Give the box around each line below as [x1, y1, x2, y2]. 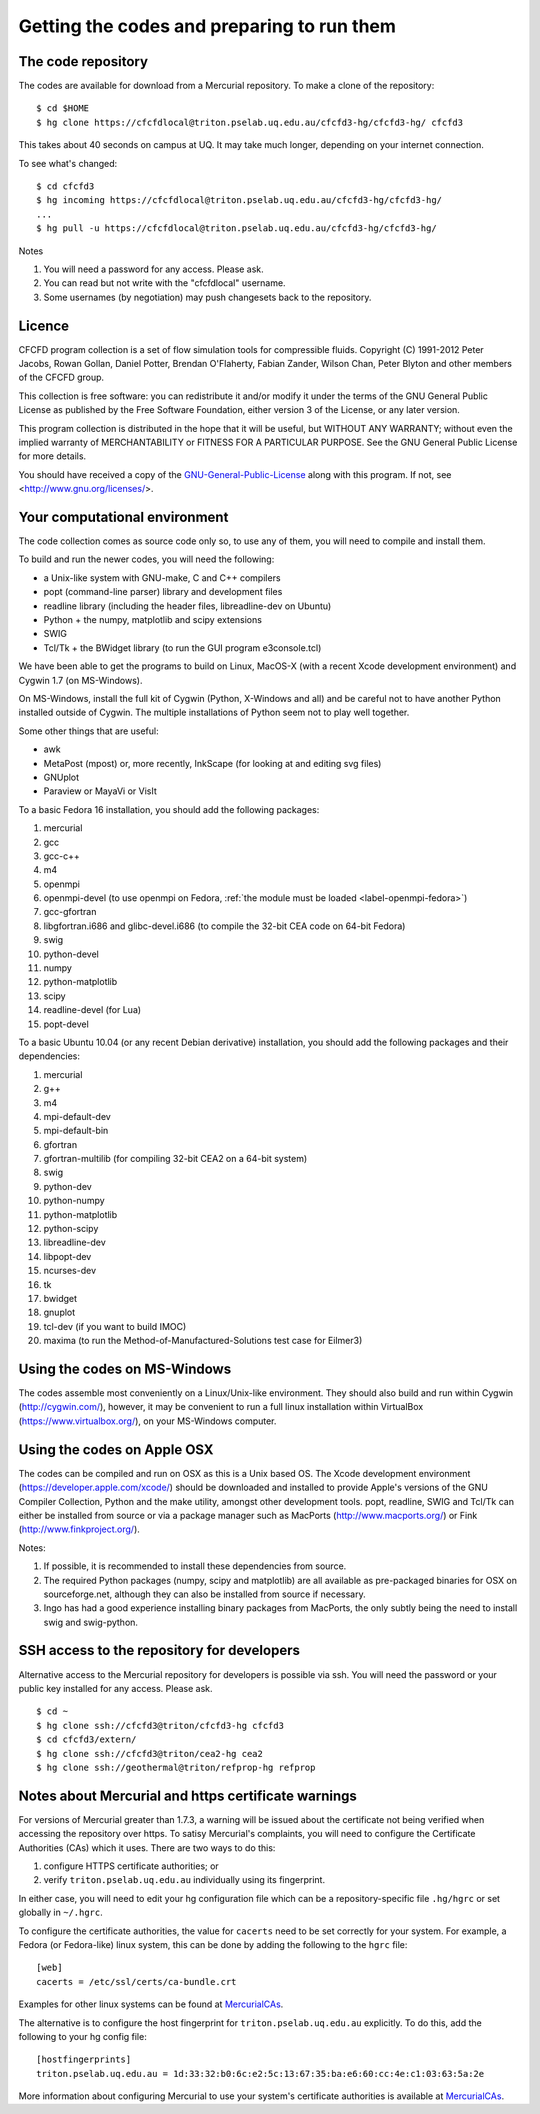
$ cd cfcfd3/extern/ [36, 1734, 137, 1745]
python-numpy [43, 1195, 105, 1207]
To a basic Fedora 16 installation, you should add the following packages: [18, 803, 320, 815]
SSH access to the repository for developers [18, 1642, 300, 1659]
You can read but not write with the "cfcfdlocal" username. [43, 277, 286, 289]
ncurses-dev [43, 1265, 97, 1277]
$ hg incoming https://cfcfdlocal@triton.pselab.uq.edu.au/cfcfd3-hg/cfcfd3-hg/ [36, 195, 443, 206]
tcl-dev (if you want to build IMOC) [43, 1320, 187, 1332]
